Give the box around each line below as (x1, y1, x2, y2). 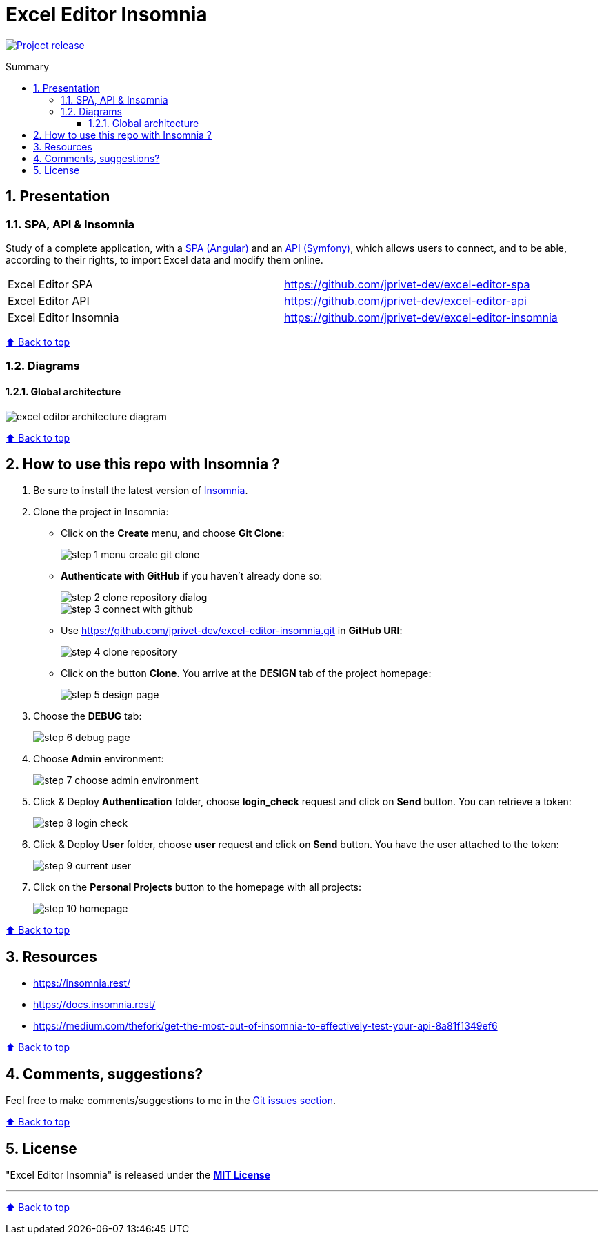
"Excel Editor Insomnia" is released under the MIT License (6, 1168, 271, 1181)
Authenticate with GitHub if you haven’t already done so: (61, 570, 323, 582)
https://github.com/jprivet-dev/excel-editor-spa (283, 277, 530, 291)
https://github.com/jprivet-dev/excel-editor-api (283, 293, 527, 308)
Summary (6, 60, 50, 72)
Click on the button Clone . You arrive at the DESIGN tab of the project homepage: (61, 667, 432, 680)
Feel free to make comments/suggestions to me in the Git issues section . (6, 1094, 336, 1107)
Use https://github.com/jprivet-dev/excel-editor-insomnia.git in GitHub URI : (61, 624, 403, 637)
